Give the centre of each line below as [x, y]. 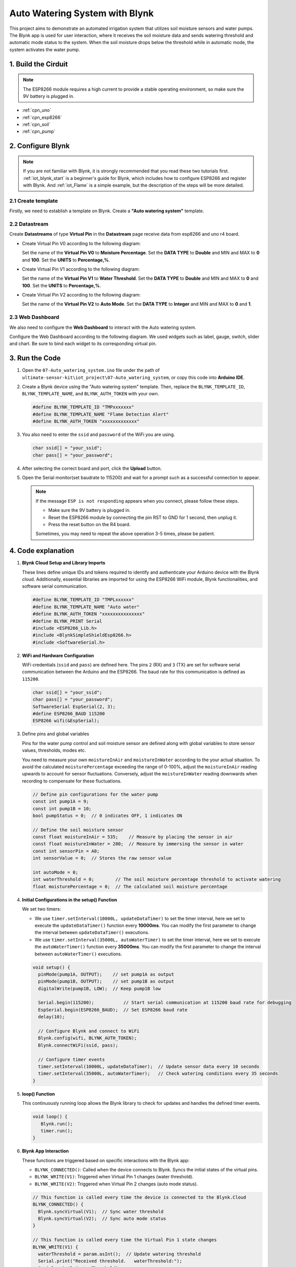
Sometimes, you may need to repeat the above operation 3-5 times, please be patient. [125, 534]
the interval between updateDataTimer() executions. [92, 933]
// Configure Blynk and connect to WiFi [89, 1031]
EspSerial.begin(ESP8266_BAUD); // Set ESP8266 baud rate [113, 1010]
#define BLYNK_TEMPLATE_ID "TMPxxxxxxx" [83, 407]
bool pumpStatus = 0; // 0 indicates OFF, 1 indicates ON [107, 815]
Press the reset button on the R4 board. [90, 524]
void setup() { [51, 967]
